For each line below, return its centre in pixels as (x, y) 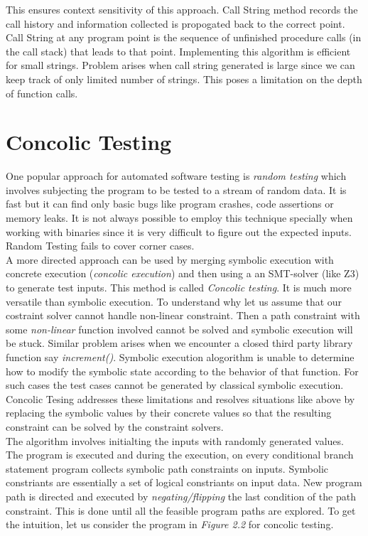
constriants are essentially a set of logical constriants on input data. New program (184, 482)
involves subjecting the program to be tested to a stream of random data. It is (176, 189)
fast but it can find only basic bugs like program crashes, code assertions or (170, 204)
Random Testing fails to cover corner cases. (100, 246)
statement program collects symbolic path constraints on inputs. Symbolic (167, 468)
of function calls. (42, 93)
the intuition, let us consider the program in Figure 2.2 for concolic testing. (170, 524)
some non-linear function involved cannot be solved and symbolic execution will (179, 329)
